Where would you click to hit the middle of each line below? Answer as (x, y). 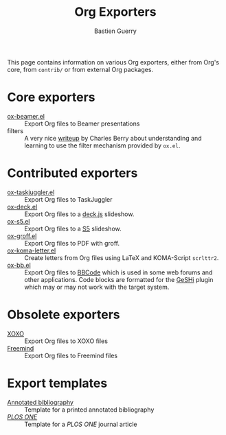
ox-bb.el (19, 265)
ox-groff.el (22, 236)
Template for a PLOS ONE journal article (81, 424)
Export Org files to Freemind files (71, 355)
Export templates (57, 383)
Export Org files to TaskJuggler (68, 199)
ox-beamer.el (26, 116)
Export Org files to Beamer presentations (82, 124)
